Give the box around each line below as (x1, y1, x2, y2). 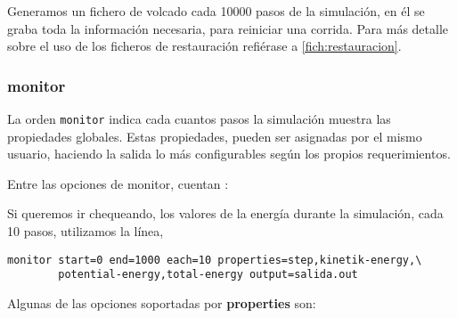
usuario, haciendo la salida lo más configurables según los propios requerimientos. (7, 144, 451, 163)
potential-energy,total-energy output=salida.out (58, 268, 358, 281)
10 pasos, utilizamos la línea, (7, 222, 164, 241)
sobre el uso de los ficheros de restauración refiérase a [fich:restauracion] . (7, 37, 402, 55)
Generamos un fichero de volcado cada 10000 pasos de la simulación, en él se (7, 2, 425, 20)
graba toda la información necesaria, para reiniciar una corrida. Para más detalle (7, 19, 449, 37)
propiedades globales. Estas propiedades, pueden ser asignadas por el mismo (7, 126, 422, 145)
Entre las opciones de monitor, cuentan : (7, 174, 229, 192)
